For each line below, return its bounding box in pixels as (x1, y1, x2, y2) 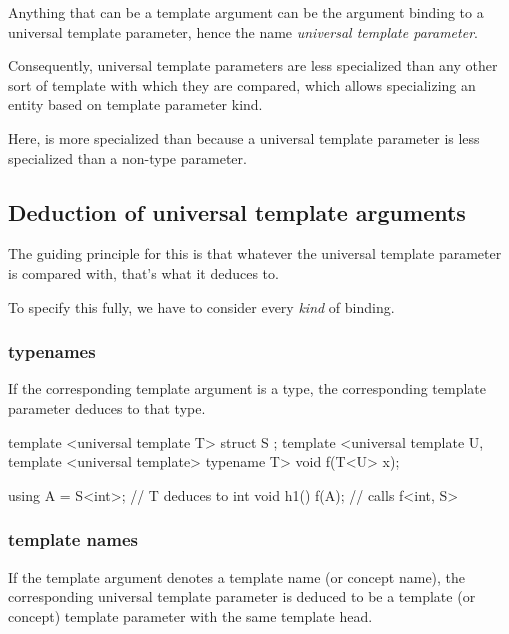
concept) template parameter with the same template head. (8, 605, 373, 626)
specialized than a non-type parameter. (8, 147, 247, 168)
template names (8, 527, 138, 552)
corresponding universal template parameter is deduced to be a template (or (8, 586, 476, 607)
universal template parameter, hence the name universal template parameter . (8, 21, 478, 42)
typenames (8, 339, 96, 364)
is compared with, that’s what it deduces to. (8, 262, 279, 283)
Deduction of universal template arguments (8, 196, 466, 227)
